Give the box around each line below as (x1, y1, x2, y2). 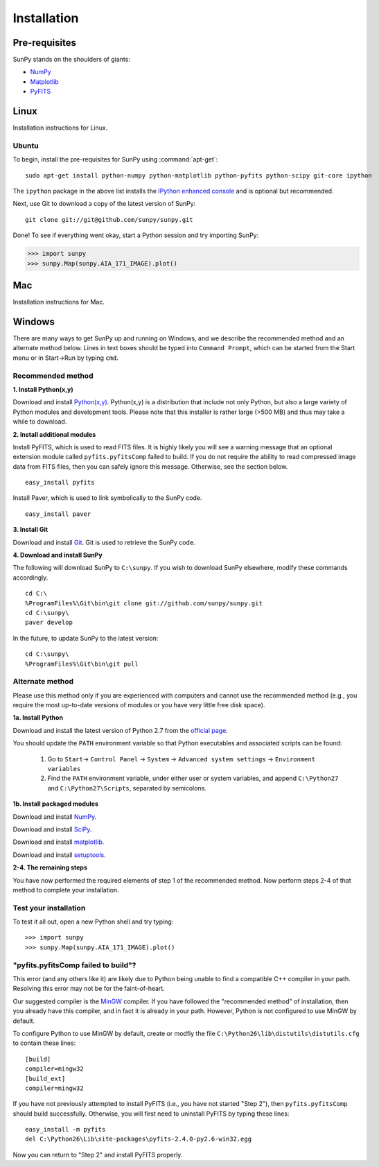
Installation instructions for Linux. (12, 123, 108, 132)
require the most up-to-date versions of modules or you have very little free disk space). (12, 701, 265, 709)
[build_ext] (25, 1075, 66, 1082)
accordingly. (12, 573, 49, 582)
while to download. (12, 417, 67, 426)
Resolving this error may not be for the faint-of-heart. (12, 985, 166, 993)
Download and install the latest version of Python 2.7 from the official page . (12, 726, 228, 734)
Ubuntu (12, 141, 39, 150)
